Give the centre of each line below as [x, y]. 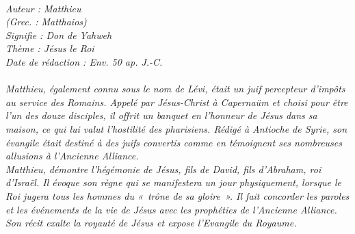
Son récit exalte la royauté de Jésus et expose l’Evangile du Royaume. [151, 223]
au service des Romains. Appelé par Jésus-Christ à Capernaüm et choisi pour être [177, 102]
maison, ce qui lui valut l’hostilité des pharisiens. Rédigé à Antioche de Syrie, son [176, 128]
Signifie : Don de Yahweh [59, 35]
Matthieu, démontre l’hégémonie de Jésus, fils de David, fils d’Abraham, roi [163, 169]
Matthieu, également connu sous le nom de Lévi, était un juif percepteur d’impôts [175, 89]
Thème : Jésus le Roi [50, 48]
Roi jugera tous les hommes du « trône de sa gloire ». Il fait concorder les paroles [177, 195]
